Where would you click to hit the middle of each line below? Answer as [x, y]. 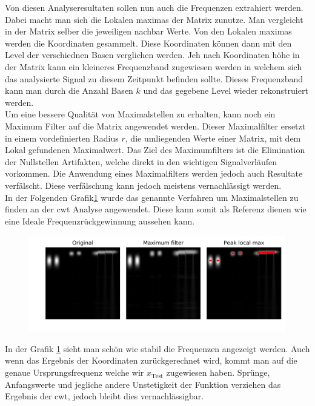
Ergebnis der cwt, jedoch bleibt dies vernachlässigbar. [104, 396]
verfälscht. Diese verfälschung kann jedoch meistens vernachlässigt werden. [143, 185]
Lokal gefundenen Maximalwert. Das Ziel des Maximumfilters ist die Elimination [155, 150]
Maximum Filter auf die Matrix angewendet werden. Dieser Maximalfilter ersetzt [155, 126]
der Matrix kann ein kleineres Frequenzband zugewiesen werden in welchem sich [154, 66]
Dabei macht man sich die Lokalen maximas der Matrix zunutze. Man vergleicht [154, 19]
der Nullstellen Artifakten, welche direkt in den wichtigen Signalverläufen [141, 161]
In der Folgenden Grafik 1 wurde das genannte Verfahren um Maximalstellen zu [152, 197]
